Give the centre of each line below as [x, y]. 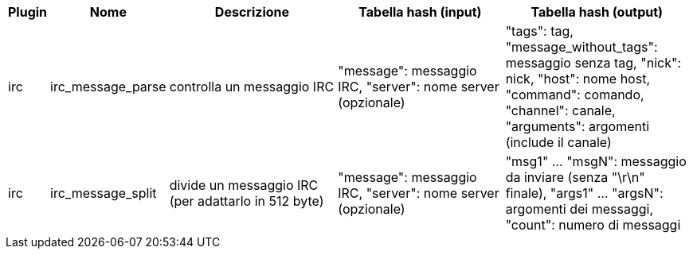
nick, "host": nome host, [577, 79]
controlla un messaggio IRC [252, 87]
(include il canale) [558, 142]
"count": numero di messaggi [593, 225]
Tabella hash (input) [420, 12]
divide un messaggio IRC [244, 185]
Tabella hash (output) [597, 12]
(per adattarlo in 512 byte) [247, 201]
